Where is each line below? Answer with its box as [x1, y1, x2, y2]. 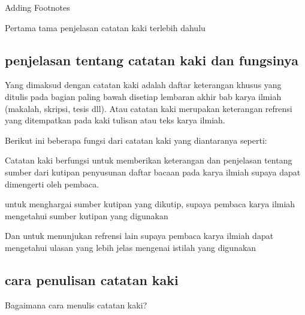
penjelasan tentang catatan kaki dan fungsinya [5, 50, 298, 69]
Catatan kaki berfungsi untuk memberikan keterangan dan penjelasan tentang [5, 154, 292, 166]
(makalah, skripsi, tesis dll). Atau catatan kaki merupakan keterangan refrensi [5, 102, 292, 114]
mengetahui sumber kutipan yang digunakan [5, 209, 168, 222]
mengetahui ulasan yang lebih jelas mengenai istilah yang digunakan [5, 241, 256, 253]
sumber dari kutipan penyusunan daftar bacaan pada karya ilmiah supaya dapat [5, 165, 301, 178]
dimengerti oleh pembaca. [5, 177, 99, 190]
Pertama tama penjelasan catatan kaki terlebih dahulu [5, 21, 206, 34]
